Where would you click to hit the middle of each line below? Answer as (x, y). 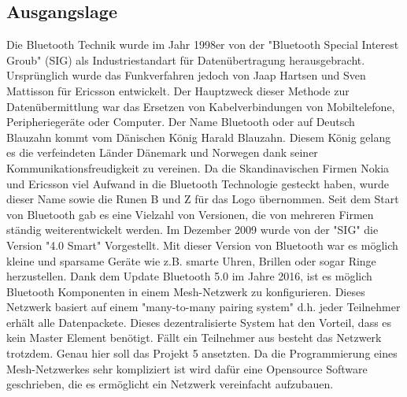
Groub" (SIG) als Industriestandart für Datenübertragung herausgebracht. (186, 59)
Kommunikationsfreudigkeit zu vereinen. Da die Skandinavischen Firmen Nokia (198, 167)
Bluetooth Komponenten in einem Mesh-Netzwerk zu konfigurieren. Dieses (186, 291)
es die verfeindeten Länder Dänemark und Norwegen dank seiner (162, 152)
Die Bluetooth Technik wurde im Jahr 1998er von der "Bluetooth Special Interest (203, 45)
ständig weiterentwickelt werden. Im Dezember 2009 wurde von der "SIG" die (192, 230)
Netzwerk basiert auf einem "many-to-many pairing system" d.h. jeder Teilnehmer (203, 307)
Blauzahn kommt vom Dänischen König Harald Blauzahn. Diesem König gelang (199, 137)
